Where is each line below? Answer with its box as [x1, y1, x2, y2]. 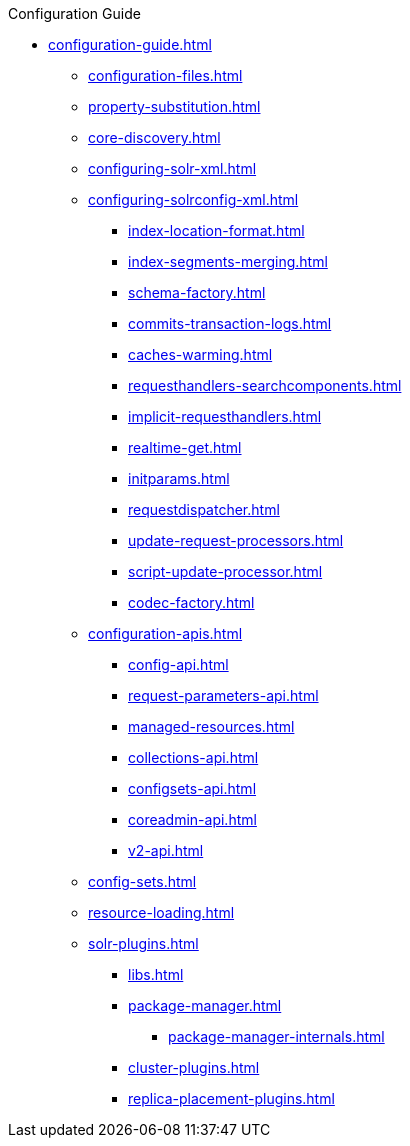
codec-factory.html [128, 594, 255, 611]
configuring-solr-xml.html [88, 160, 257, 177]
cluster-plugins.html [128, 1059, 260, 1076]
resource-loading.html [88, 904, 235, 921]
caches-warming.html [128, 346, 273, 363]
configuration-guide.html [48, 36, 212, 53]
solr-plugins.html [88, 935, 199, 952]
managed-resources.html [128, 718, 295, 735]
